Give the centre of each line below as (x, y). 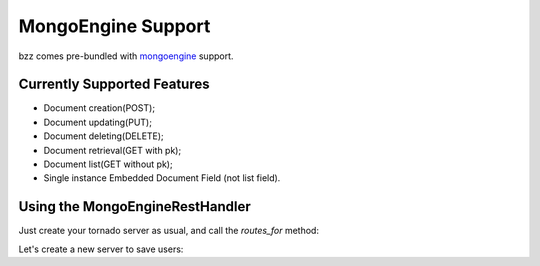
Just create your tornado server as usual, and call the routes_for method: (169, 231)
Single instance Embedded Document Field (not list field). (162, 178)
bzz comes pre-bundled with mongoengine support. (126, 56)
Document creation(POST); (99, 108)
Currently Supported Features (114, 84)
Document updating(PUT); (97, 122)
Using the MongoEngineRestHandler (134, 206)
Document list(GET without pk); (108, 164)
